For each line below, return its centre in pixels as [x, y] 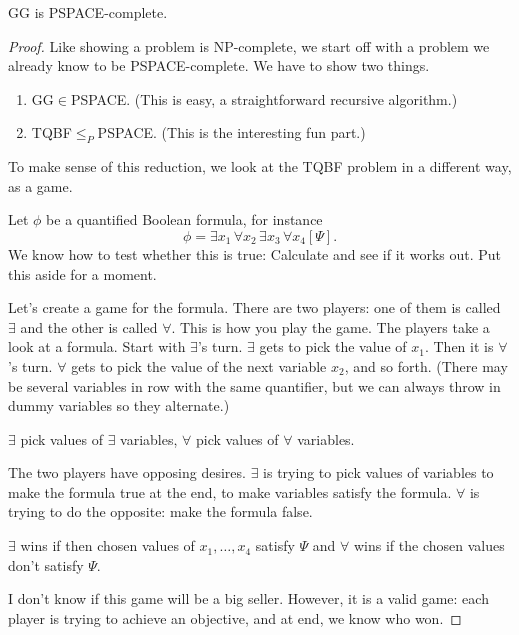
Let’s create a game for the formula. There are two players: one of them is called [254, 307]
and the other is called [89, 326]
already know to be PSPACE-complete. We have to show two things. [219, 65]
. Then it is [459, 346]
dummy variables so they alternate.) [119, 405]
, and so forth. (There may [426, 365]
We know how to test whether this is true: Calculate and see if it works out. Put [254, 253]
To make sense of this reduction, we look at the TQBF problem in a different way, [260, 166]
